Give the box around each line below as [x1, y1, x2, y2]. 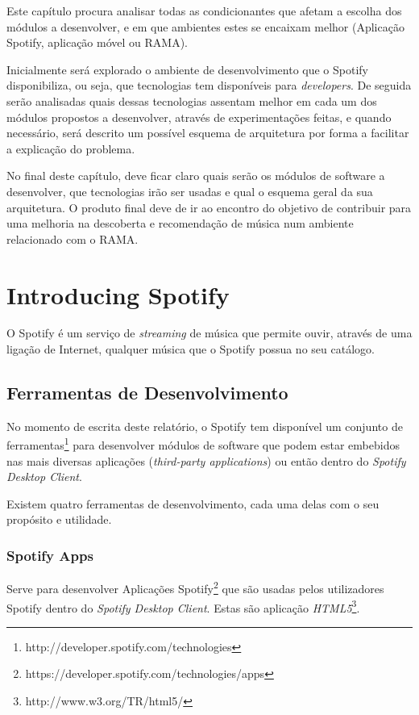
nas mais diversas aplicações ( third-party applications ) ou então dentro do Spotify [6, 452, 406, 469]
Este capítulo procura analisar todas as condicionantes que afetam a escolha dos [6, 2, 402, 19]
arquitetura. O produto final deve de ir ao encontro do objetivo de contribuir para [6, 199, 412, 215]
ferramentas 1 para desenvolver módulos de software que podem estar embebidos [6, 434, 400, 454]
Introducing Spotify [6, 278, 230, 311]
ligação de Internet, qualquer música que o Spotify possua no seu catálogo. [6, 341, 375, 357]
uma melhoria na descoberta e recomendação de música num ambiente [6, 215, 354, 232]
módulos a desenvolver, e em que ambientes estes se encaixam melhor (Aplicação [6, 18, 404, 35]
